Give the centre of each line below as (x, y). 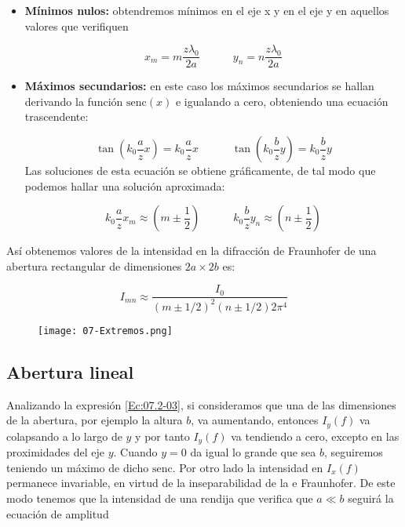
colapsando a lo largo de (64, 436)
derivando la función (74, 101)
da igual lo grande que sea (253, 452)
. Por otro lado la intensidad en (248, 467)
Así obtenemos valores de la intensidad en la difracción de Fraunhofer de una (192, 251)
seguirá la (371, 498)
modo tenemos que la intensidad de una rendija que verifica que (160, 498)
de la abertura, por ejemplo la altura (95, 420)
